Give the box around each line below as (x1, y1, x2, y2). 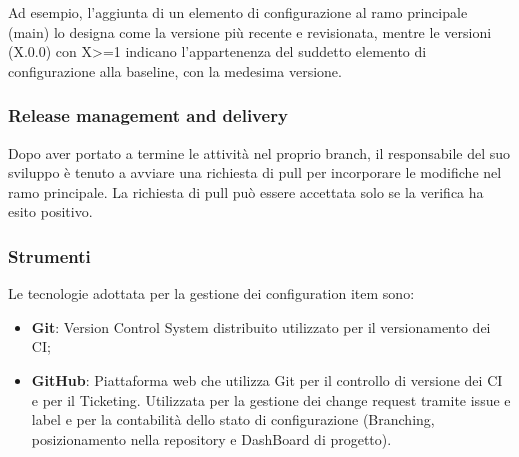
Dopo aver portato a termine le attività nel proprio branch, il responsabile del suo (8, 142, 511, 163)
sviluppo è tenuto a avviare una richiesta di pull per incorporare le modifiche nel (8, 162, 502, 183)
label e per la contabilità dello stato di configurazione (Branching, (31, 409, 435, 430)
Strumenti (8, 243, 91, 268)
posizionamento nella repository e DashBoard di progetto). (31, 428, 392, 449)
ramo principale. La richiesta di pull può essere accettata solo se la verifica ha (8, 181, 484, 202)
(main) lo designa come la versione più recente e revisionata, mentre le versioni (8, 21, 492, 42)
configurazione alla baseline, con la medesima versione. (8, 60, 342, 81)
